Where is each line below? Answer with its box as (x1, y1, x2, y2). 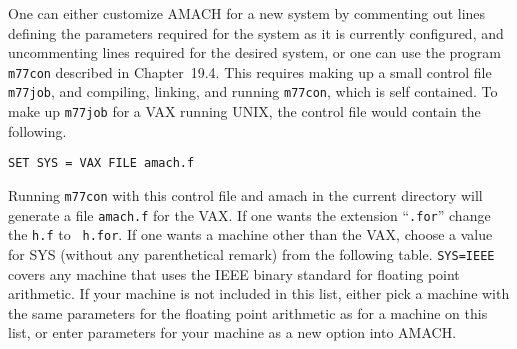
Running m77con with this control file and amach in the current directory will (8, 185, 483, 205)
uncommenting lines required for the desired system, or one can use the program (8, 42, 501, 63)
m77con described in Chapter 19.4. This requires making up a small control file (8, 61, 492, 82)
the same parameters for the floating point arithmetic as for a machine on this (8, 302, 488, 323)
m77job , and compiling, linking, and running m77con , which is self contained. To (8, 81, 498, 102)
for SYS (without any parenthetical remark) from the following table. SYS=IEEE (8, 243, 495, 264)
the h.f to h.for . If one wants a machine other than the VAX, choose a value (8, 224, 493, 245)
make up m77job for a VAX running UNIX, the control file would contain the (8, 101, 481, 122)
